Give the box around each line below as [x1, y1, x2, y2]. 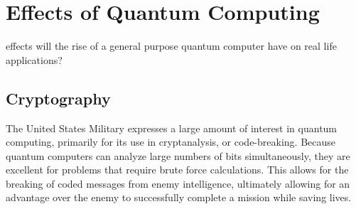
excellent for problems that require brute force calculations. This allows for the [6, 162, 349, 177]
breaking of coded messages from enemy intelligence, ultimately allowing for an [6, 176, 350, 191]
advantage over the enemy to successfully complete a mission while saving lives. [6, 190, 352, 205]
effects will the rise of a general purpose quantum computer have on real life [6, 38, 337, 53]
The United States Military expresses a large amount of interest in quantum [6, 120, 338, 135]
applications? [6, 52, 63, 67]
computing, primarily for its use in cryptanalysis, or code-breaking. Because [6, 134, 336, 149]
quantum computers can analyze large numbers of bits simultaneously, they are [6, 148, 350, 163]
